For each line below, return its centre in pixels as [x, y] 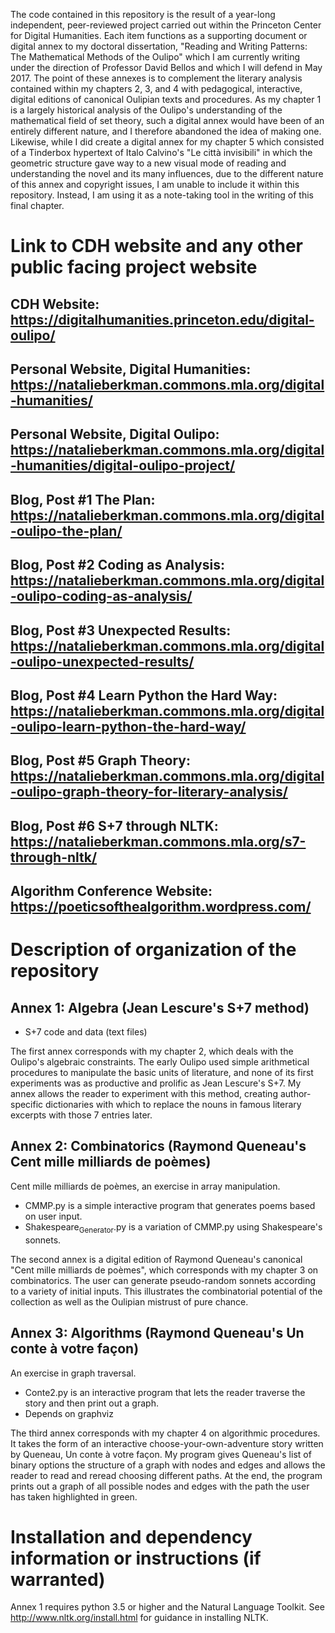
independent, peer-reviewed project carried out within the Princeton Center [166, 25]
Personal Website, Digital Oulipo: [115, 434]
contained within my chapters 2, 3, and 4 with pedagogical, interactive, [156, 88]
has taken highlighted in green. [74, 1496]
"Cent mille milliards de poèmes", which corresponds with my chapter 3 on [164, 1270]
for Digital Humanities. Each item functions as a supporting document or [159, 35]
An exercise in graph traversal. [73, 1373]
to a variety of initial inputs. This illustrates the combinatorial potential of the [166, 1291]
